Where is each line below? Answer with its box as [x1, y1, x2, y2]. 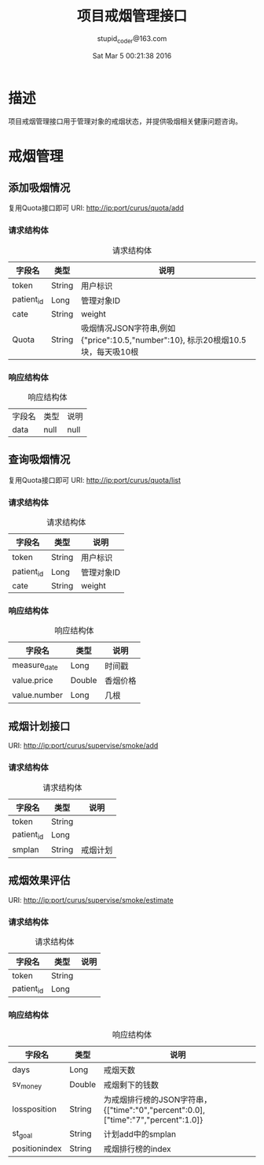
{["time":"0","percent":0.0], [103, 1104, 206, 1115]
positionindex [12, 1143, 62, 1154]
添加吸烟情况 [8, 181, 71, 195]
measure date [12, 659, 59, 672]
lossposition [12, 1104, 57, 1115]
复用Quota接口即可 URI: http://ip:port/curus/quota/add [8, 203, 185, 213]
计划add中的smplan [103, 1129, 177, 1140]
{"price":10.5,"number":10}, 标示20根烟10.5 [81, 334, 247, 345]
